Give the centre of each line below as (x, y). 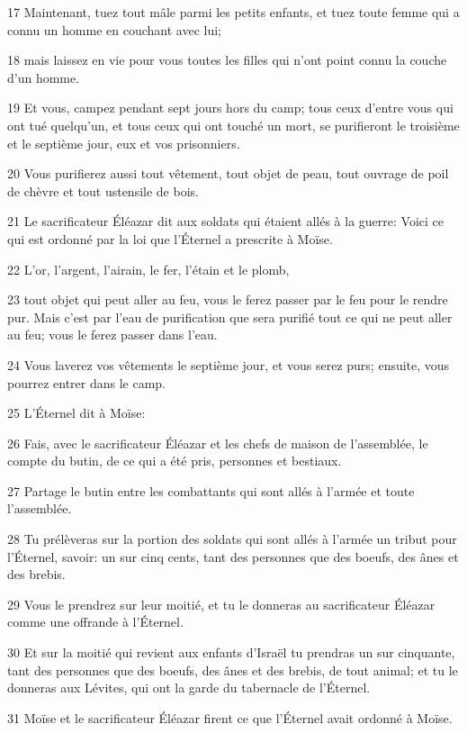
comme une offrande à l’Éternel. (95, 622)
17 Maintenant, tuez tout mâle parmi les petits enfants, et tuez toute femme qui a (233, 12)
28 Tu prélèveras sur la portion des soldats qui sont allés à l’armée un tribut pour (232, 539)
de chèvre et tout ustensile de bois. (103, 190)
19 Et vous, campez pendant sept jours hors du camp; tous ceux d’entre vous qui (230, 108)
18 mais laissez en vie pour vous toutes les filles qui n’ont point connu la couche (227, 60)
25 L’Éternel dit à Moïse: (76, 413)
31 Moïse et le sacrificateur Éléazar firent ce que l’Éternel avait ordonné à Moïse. (230, 717)
